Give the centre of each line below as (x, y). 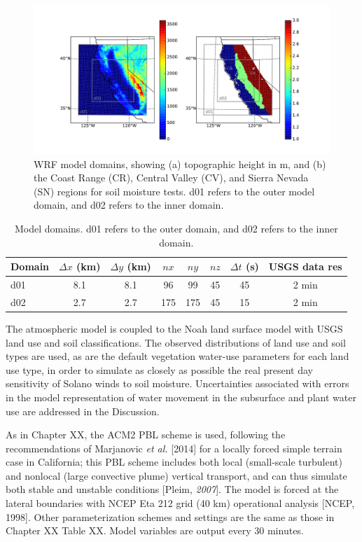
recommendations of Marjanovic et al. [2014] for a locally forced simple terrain (174, 448)
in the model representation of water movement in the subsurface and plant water (181, 397)
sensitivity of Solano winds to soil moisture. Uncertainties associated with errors (177, 383)
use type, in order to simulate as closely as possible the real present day (159, 369)
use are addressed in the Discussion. (83, 411)
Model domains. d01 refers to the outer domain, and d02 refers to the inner (176, 228)
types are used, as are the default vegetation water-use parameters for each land (177, 356)
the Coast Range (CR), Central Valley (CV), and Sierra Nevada (171, 178)
